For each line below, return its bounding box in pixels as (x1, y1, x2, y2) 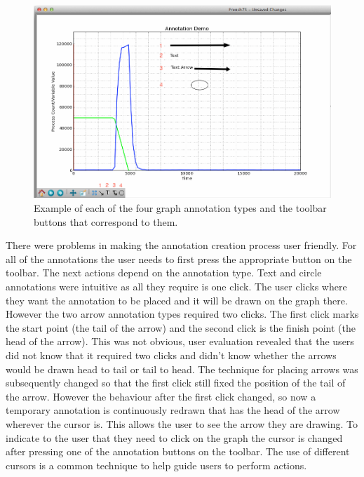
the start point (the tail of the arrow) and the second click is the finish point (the (6, 320, 356, 335)
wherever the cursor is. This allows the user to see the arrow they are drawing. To (6, 416, 358, 431)
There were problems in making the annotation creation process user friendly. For (6, 238, 357, 253)
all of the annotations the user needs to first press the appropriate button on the (6, 251, 352, 266)
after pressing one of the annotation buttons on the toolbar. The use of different (6, 444, 350, 459)
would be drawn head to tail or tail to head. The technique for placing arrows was (6, 361, 358, 376)
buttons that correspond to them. (34, 214, 178, 229)
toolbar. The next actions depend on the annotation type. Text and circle (6, 265, 322, 280)
